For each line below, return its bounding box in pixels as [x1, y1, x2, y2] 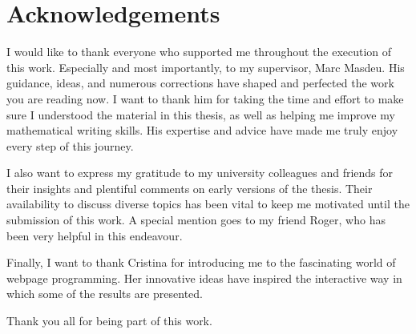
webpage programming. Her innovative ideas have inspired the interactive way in [6, 269, 402, 286]
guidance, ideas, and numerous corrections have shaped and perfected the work [6, 74, 394, 91]
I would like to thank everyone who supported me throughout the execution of [6, 43, 392, 60]
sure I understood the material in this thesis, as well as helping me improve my [6, 106, 395, 123]
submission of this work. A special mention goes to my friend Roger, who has [6, 211, 386, 228]
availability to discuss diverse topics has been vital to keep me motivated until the [6, 195, 410, 212]
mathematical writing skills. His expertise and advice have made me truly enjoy [6, 122, 398, 139]
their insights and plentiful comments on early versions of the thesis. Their [6, 179, 373, 196]
